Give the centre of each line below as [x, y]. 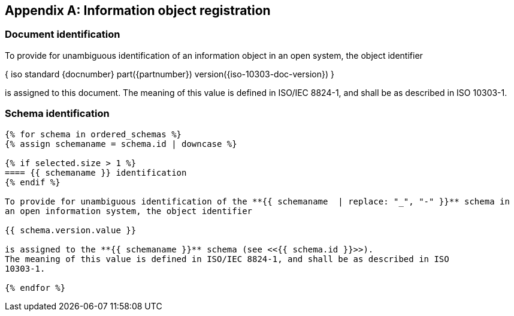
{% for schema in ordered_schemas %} [93, 134]
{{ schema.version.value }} [71, 230]
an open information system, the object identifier [129, 211]
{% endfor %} [35, 288]
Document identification [63, 34]
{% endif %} [33, 182]
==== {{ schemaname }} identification [96, 172]
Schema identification [57, 114]
